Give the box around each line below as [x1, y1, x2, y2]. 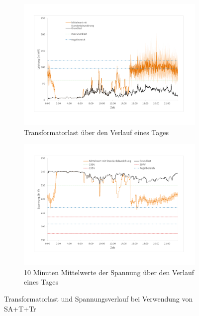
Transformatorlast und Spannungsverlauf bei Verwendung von [4, 294, 193, 304]
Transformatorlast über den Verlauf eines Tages [24, 127, 169, 137]
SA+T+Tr [4, 303, 36, 314]
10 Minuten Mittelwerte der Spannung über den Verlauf [24, 267, 195, 277]
